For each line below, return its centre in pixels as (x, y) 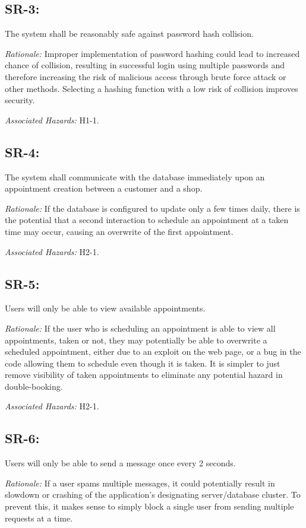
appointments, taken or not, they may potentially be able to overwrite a (136, 340)
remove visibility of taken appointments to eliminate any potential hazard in (144, 375)
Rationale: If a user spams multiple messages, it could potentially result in (140, 483)
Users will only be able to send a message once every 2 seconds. (120, 463)
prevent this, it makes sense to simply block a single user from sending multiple (149, 506)
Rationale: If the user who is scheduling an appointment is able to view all (140, 328)
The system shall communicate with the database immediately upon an (135, 176)
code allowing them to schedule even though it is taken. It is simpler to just (143, 363)
